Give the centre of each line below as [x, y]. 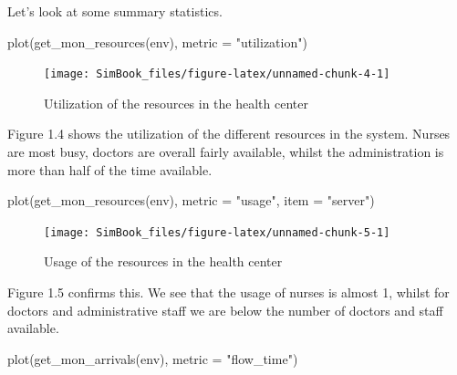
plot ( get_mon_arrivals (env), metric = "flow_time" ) [153, 358]
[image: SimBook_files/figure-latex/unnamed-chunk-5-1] [217, 232]
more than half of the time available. [110, 169]
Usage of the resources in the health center [163, 261]
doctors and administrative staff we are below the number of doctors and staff [225, 310]
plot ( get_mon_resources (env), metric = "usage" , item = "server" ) [191, 200]
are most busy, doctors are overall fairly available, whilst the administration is [226, 152]
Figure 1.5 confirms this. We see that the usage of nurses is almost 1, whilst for [228, 292]
